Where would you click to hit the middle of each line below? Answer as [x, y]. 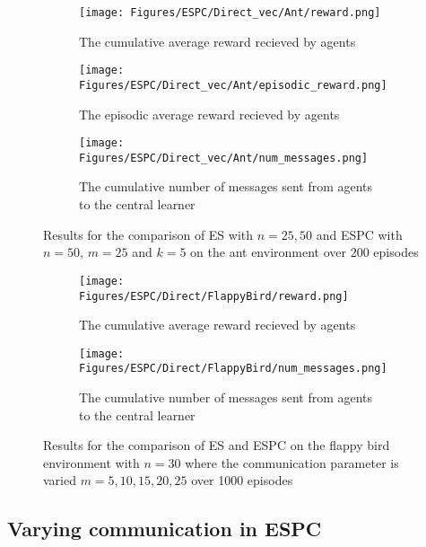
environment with [91, 462]
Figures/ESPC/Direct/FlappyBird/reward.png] [214, 296]
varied [60, 480]
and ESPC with [359, 234]
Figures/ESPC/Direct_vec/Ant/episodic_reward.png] [233, 85]
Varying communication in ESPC [165, 529]
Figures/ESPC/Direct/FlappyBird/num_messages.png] [233, 369]
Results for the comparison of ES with [148, 234]
